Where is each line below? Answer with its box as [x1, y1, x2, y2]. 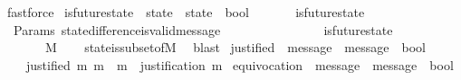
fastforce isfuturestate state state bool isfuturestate [6, 3, 365, 21]
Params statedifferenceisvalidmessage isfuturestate [13, 20, 393, 39]
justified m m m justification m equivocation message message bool [25, 55, 454, 74]
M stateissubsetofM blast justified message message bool [44, 38, 426, 57]
